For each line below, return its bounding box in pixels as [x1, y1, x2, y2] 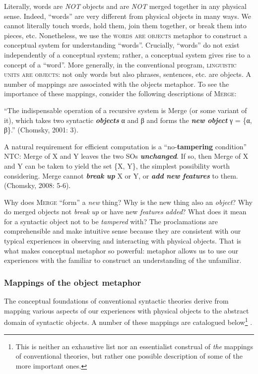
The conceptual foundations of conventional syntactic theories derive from [4, 296, 229, 306]
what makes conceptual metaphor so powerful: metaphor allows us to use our [4, 245, 239, 255]
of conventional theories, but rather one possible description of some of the [15, 351, 243, 361]
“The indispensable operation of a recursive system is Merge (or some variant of [4, 105, 247, 115]
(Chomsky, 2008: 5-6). [4, 180, 71, 190]
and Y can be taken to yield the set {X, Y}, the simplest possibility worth [4, 160, 230, 171]
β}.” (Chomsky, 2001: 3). [4, 125, 78, 135]
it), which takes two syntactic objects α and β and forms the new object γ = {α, [4, 115, 252, 125]
